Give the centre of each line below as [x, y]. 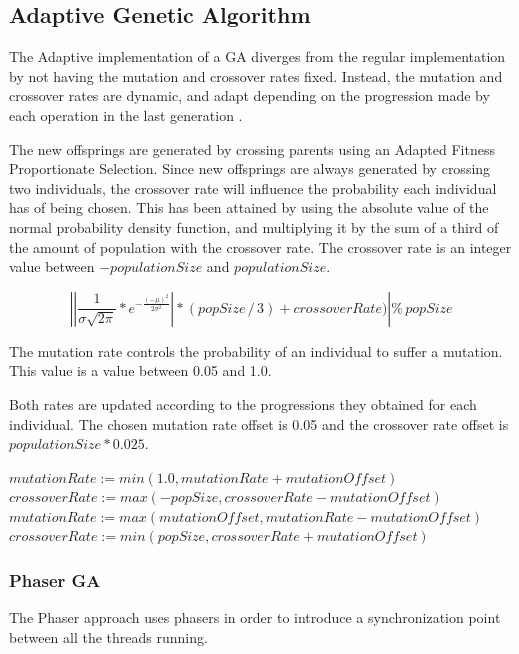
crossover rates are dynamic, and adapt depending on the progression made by [249, 95]
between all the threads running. [108, 636]
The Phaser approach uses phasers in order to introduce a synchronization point [255, 617]
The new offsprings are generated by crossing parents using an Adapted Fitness [252, 148]
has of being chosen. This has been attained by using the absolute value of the [249, 207]
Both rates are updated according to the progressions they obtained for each [243, 403]
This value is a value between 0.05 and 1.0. [140, 370]
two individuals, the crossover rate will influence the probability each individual [253, 187]
